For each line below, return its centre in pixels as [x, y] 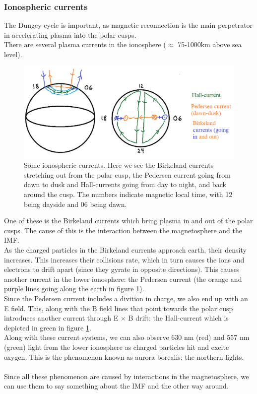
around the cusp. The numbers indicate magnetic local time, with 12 [128, 194]
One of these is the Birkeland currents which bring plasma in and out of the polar [128, 221]
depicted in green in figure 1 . [48, 327]
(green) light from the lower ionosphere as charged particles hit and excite [117, 347]
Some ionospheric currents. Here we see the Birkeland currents [119, 165]
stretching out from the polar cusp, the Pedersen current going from [127, 174]
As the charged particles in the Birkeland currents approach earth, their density [125, 250]
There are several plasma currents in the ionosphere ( [85, 44]
